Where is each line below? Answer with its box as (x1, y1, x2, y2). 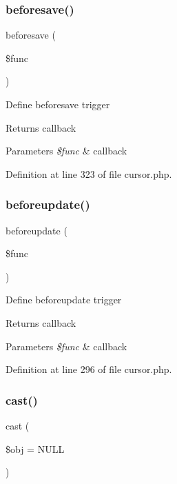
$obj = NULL (6, 441, 65, 456)
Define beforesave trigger (6, 97, 110, 111)
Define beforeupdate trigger (6, 292, 122, 307)
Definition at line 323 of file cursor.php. (6, 166, 172, 181)
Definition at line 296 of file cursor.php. (6, 362, 172, 376)
